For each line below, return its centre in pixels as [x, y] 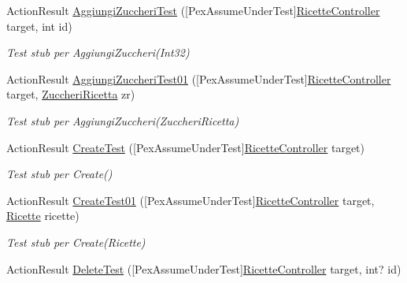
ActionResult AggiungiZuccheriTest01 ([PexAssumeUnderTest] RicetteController [199, 78]
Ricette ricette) [43, 216]
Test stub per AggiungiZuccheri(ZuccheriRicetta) [123, 120]
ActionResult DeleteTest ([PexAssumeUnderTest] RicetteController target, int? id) [204, 268]
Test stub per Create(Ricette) [76, 242]
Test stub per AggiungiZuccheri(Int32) [98, 52]
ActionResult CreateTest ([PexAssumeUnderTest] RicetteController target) [186, 147]
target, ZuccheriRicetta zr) [71, 94]
